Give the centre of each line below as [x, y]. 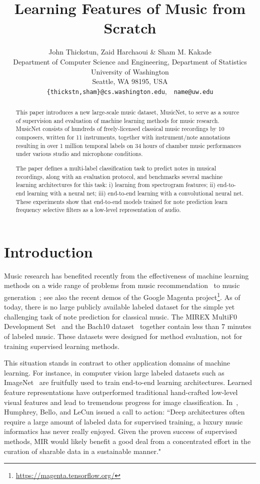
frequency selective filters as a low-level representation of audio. [98, 210]
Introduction [48, 251]
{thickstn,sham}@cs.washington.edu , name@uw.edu [130, 91]
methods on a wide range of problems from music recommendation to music [122, 285]
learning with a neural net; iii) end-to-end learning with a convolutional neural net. [135, 193]
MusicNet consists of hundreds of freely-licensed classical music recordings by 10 [120, 129]
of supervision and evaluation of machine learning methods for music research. [117, 120]
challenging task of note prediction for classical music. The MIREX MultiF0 [121, 316]
